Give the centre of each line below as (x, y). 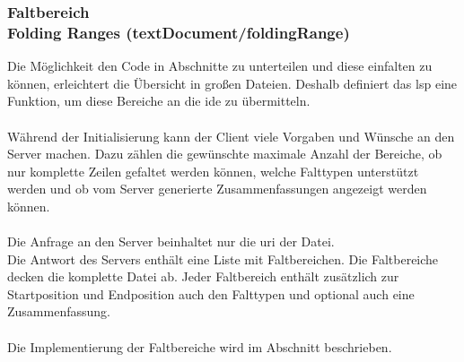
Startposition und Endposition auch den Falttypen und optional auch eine (211, 293)
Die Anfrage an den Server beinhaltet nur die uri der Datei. (171, 241)
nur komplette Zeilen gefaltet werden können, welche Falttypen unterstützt (213, 171)
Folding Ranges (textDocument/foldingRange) (179, 32)
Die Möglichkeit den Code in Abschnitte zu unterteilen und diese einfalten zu (220, 66)
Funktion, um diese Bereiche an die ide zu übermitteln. (159, 101)
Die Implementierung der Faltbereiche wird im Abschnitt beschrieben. (200, 346)
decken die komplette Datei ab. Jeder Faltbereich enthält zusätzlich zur (203, 276)
